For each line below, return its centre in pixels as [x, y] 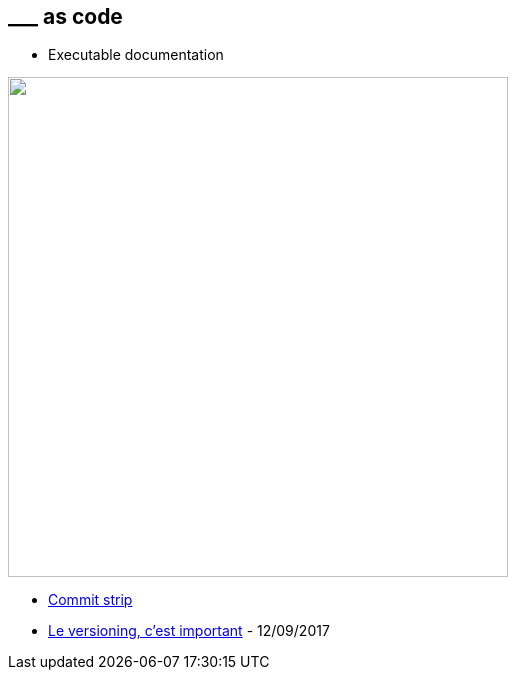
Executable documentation [136, 55]
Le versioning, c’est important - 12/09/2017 [189, 631]
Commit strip [90, 600]
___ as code [65, 16]
